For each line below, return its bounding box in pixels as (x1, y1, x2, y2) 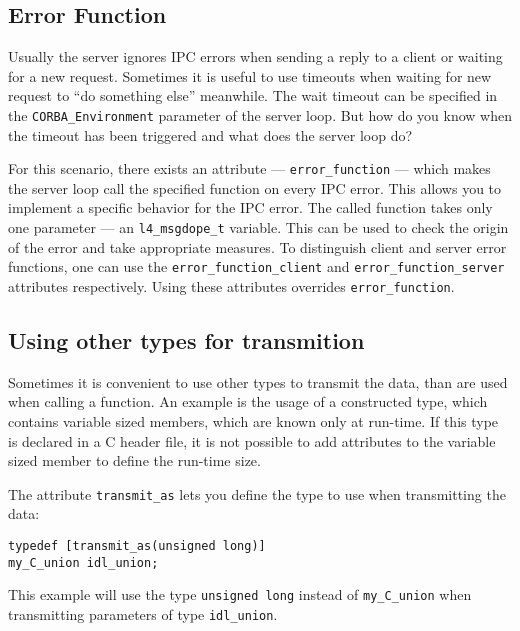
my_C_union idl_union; (8, 555, 159, 570)
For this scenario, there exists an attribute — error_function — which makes (8, 158, 491, 179)
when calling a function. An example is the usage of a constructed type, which (8, 391, 488, 412)
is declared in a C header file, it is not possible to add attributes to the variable (8, 430, 496, 451)
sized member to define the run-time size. (8, 450, 261, 471)
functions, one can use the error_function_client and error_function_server (8, 256, 505, 277)
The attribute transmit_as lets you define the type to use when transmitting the (8, 483, 506, 504)
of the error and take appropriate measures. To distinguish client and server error (8, 236, 507, 257)
